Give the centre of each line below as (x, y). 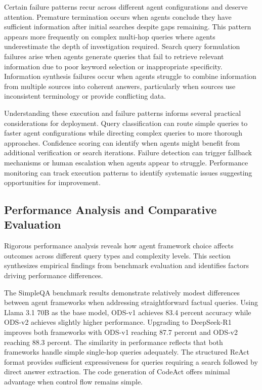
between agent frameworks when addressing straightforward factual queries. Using (131, 302)
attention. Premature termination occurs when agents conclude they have (118, 16)
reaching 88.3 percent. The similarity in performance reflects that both (114, 342)
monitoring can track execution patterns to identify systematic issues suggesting (128, 172)
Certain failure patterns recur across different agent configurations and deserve (126, 7)
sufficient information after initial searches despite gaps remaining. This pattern (128, 27)
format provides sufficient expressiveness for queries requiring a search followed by (131, 361)
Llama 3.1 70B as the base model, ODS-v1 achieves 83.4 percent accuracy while (128, 312)
